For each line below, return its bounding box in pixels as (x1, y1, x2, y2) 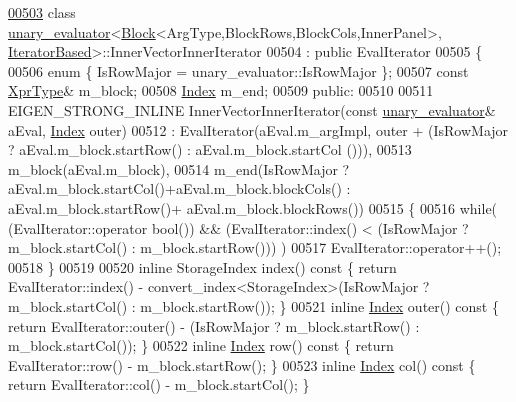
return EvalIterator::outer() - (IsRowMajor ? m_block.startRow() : (8, 315, 420, 336)
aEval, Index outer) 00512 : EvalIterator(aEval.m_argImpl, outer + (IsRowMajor (8, 119, 509, 140)
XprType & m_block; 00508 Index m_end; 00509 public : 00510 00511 (8, 80, 434, 101)
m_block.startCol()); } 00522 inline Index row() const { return (8, 335, 394, 356)
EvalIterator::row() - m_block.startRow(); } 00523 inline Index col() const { (8, 354, 476, 375)
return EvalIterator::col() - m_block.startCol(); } (8, 374, 310, 395)
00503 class (8, 2, 76, 22)
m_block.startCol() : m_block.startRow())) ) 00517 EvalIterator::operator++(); (8, 237, 502, 258)
